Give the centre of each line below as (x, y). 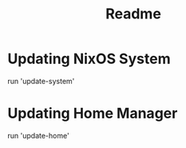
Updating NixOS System (89, 59)
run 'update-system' (41, 81)
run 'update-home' (38, 135)
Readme (133, 14)
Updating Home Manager (93, 114)
